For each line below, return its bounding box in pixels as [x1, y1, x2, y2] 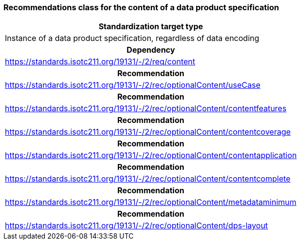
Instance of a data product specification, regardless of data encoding [5, 33, 260, 43]
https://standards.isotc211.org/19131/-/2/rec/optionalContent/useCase [5, 80, 261, 90]
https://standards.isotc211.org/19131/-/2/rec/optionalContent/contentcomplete [5, 174, 291, 184]
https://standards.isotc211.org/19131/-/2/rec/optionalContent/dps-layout [5, 221, 268, 231]
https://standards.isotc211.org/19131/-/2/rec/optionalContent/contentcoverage [5, 127, 291, 137]
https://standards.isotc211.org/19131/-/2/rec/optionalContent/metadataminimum [5, 197, 297, 207]
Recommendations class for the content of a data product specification [3, 2, 279, 12]
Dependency [126, 45, 175, 55]
